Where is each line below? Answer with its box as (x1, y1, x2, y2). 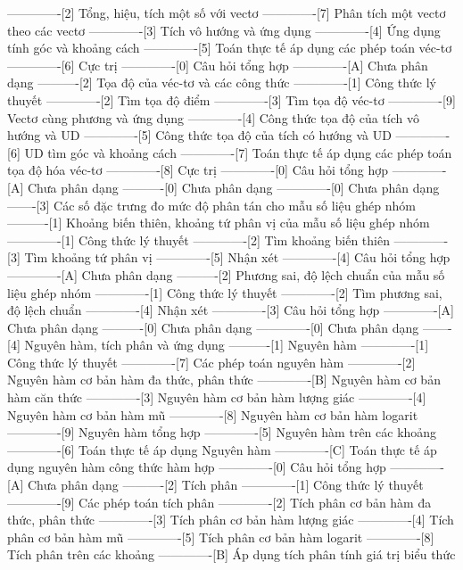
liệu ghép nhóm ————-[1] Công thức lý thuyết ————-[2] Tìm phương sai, (7, 283, 442, 302)
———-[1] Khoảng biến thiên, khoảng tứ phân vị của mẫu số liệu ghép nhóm (7, 213, 430, 232)
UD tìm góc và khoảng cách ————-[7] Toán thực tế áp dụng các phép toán (24, 143, 452, 161)
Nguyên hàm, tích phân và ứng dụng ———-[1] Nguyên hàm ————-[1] (24, 335, 429, 354)
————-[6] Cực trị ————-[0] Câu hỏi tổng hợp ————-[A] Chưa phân (7, 55, 428, 74)
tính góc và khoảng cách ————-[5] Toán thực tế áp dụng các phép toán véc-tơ (7, 38, 452, 57)
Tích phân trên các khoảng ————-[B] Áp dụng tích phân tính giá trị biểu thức (7, 545, 456, 564)
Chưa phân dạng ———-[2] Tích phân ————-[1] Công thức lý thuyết (27, 475, 424, 494)
